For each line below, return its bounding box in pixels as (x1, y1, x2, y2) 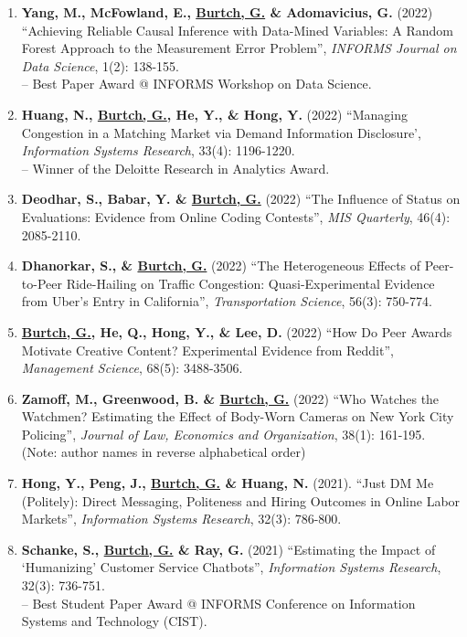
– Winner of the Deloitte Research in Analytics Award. (21, 158, 330, 177)
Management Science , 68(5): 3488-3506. (21, 358, 243, 377)
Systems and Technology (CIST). (21, 611, 207, 631)
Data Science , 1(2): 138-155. (21, 56, 179, 75)
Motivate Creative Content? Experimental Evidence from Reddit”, (21, 340, 394, 359)
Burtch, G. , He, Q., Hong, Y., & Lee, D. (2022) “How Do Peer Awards (21, 322, 452, 341)
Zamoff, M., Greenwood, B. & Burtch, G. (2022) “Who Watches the (21, 388, 440, 408)
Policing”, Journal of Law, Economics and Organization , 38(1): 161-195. (21, 424, 426, 443)
